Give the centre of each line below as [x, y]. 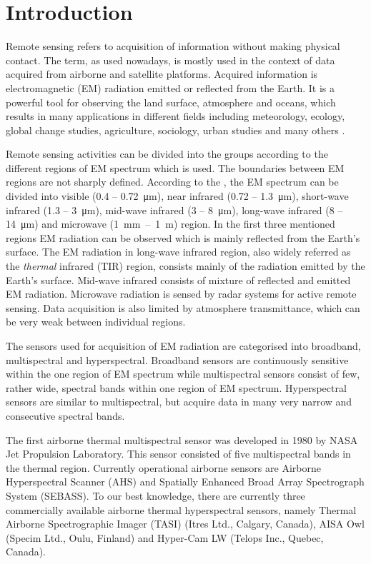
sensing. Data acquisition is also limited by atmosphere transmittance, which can [183, 307]
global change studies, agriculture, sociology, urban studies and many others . [175, 130]
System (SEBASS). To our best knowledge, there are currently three [155, 495]
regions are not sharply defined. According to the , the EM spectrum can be [172, 182]
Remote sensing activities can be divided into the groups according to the [167, 154]
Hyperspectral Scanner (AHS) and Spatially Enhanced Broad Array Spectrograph [185, 482]
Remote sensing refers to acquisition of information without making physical [173, 46]
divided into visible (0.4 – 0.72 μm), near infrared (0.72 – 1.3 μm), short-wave [177, 196]
